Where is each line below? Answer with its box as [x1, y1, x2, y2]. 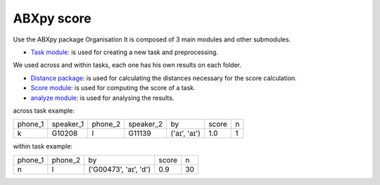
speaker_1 [51, 120, 84, 129]
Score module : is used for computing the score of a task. [30, 84, 196, 92]
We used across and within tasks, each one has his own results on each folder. [13, 60, 242, 70]
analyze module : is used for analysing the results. [30, 94, 175, 102]
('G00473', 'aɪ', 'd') [88, 164, 151, 174]
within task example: [13, 142, 73, 151]
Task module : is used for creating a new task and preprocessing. [30, 48, 218, 56]
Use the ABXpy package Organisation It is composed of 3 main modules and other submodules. [13, 35, 291, 44]
